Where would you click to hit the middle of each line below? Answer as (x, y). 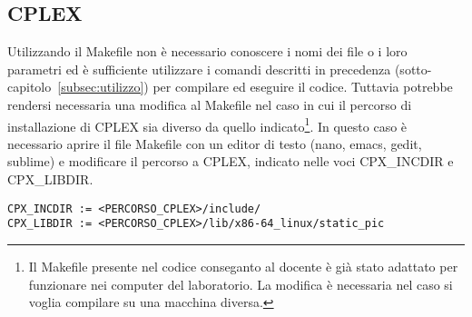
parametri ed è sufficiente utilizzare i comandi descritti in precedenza (199, 69)
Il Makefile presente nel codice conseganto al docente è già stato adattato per (243, 266)
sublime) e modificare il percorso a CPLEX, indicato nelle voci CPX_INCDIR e (231, 161)
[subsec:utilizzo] (101, 87)
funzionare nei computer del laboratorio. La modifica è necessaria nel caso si (241, 284)
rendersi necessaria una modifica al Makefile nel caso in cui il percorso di (210, 104)
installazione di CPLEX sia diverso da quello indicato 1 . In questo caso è (207, 124)
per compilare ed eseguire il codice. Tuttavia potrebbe (303, 87)
